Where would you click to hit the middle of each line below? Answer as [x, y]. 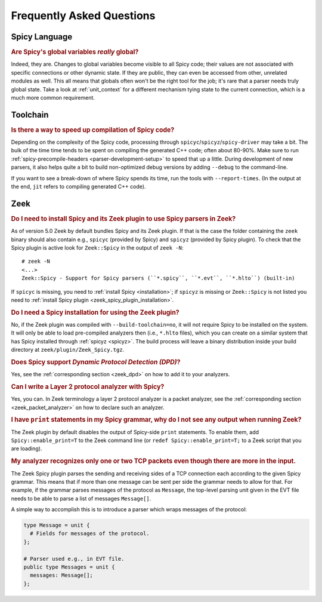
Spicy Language [42, 37]
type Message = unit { [57, 525]
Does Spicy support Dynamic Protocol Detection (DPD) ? [96, 362]
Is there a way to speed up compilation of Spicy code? [93, 130]
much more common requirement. [53, 97]
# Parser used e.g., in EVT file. [74, 559]
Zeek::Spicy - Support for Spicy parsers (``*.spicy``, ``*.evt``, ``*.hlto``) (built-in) [158, 278]
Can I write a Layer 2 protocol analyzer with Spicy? [88, 386]
